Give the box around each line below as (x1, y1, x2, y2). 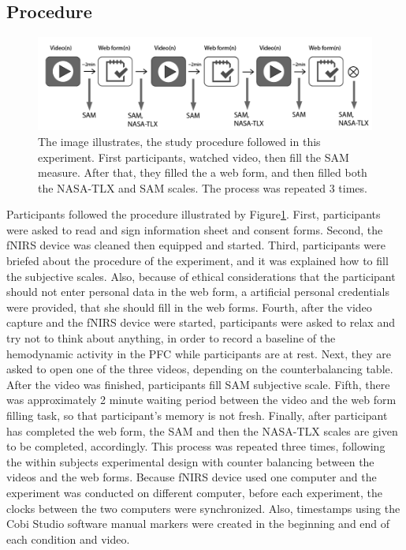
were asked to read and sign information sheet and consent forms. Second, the (6, 221, 383, 238)
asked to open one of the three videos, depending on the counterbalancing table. (6, 361, 393, 377)
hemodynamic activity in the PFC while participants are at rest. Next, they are (6, 345, 391, 361)
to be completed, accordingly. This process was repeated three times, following (6, 438, 386, 455)
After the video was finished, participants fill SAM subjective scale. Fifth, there (6, 376, 390, 392)
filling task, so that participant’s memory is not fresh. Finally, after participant (6, 407, 388, 423)
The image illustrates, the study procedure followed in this (38, 133, 321, 149)
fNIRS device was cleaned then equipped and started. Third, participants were (6, 237, 386, 253)
